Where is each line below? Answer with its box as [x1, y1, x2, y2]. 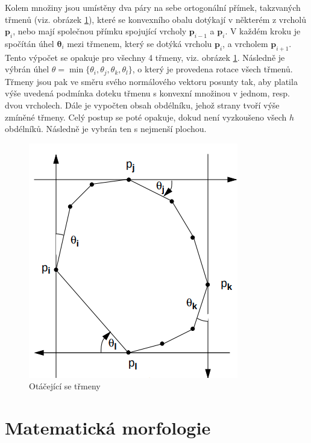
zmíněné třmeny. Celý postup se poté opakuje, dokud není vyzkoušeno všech [5, 110, 287, 123]
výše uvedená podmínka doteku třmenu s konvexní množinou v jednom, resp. [5, 87, 290, 99]
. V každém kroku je [225, 25, 301, 37]
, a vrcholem [222, 37, 268, 49]
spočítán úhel [5, 37, 54, 49]
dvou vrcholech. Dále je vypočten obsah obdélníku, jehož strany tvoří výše [5, 99, 280, 112]
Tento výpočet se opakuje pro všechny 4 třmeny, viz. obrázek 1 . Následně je [5, 51, 285, 63]
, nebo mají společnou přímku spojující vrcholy [13, 25, 187, 37]
